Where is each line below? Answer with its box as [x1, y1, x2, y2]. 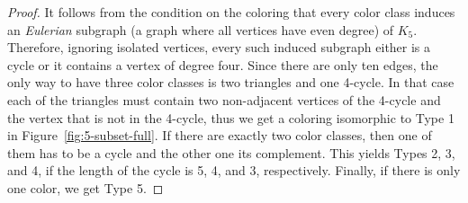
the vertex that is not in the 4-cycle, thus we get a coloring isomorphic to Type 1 [7, 108, 454, 127]
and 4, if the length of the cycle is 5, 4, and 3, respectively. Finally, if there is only [7, 161, 461, 180]
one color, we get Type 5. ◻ [7, 178, 164, 197]
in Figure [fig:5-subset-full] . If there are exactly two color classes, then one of [7, 126, 432, 145]
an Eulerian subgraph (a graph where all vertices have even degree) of [7, 20, 394, 39]
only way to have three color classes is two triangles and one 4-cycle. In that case [7, 73, 454, 92]
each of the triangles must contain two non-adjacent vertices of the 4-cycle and [7, 90, 441, 109]
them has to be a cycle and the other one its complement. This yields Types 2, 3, [7, 143, 455, 162]
